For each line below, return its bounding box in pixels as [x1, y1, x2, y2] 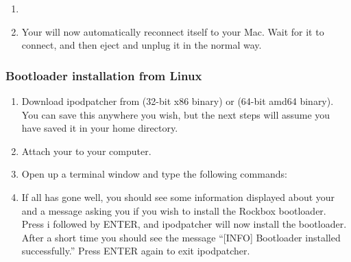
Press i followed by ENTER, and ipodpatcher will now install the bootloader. [21, 217, 347, 231]
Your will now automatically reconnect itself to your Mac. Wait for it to [21, 24, 324, 38]
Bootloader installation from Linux [5, 67, 202, 84]
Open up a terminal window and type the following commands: [21, 167, 287, 181]
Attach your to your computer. [21, 143, 152, 158]
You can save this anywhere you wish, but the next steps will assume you [21, 107, 330, 121]
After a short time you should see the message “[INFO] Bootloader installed [21, 230, 341, 244]
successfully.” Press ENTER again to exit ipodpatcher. [21, 243, 250, 258]
